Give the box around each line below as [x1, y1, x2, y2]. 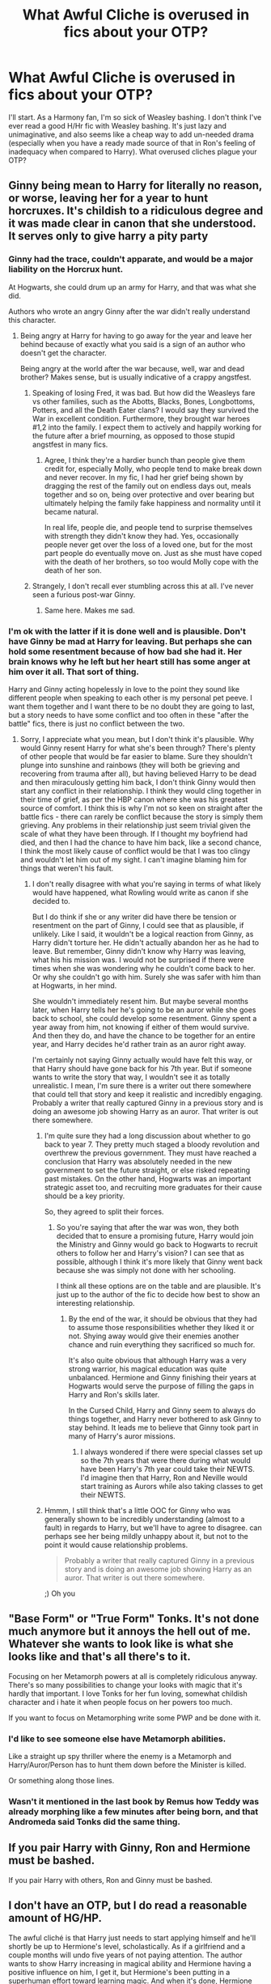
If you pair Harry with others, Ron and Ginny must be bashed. [8, 1875, 213, 1884]
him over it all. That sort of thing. [8, 666, 140, 677]
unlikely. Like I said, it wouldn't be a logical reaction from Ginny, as [32, 929, 254, 939]
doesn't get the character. [19, 348, 107, 358]
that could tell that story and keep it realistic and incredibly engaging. [32, 1089, 263, 1099]
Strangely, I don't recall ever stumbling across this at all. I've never [32, 581, 254, 591]
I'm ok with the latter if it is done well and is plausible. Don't [8, 625, 247, 637]
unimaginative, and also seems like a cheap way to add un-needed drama [8, 129, 255, 139]
